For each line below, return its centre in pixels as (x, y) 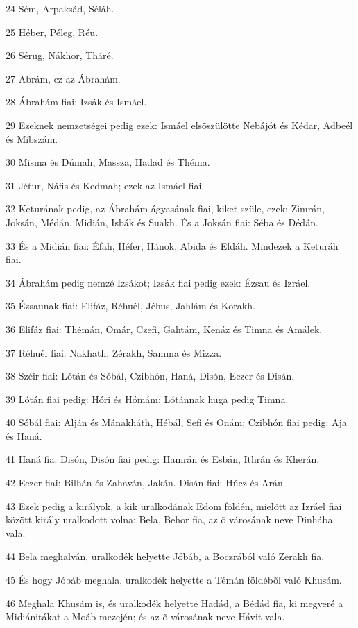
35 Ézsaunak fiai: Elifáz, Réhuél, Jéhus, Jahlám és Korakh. (130, 306)
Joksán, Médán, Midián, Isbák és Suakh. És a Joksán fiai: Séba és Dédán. (162, 222)
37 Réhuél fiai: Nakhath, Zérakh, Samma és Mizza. (114, 352)
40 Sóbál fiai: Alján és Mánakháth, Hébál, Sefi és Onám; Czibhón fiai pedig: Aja (176, 422)
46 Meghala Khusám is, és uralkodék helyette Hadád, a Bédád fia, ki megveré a (174, 603)
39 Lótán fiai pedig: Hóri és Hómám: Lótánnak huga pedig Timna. (147, 399)
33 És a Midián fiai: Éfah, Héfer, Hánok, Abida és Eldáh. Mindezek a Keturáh (172, 245)
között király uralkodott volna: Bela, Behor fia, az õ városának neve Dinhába (169, 519)
